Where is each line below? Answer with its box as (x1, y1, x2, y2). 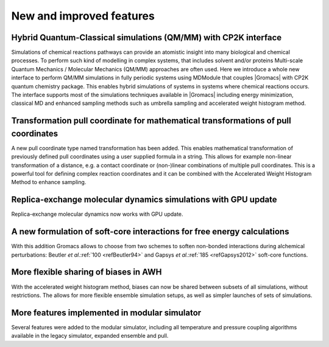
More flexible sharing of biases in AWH (11, 267, 162, 277)
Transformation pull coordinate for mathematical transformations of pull (11, 116, 292, 126)
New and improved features (11, 9, 155, 23)
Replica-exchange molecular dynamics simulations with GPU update (11, 195, 277, 205)
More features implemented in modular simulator (11, 307, 202, 318)
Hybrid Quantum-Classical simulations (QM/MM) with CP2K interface (11, 32, 282, 43)
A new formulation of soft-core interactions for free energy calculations (11, 226, 289, 237)
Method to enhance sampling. (11, 179, 87, 186)
